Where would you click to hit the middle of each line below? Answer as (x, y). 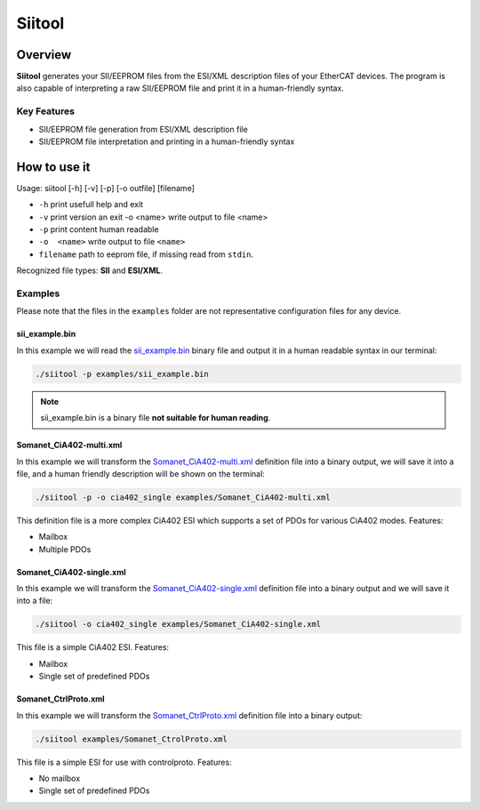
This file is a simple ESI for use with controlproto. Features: (124, 762)
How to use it (53, 167)
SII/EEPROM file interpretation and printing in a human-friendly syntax (167, 141)
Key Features (46, 111)
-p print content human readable (99, 229)
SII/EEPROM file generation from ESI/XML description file (143, 129)
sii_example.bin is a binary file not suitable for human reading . (156, 418)
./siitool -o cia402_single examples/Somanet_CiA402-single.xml (178, 624)
